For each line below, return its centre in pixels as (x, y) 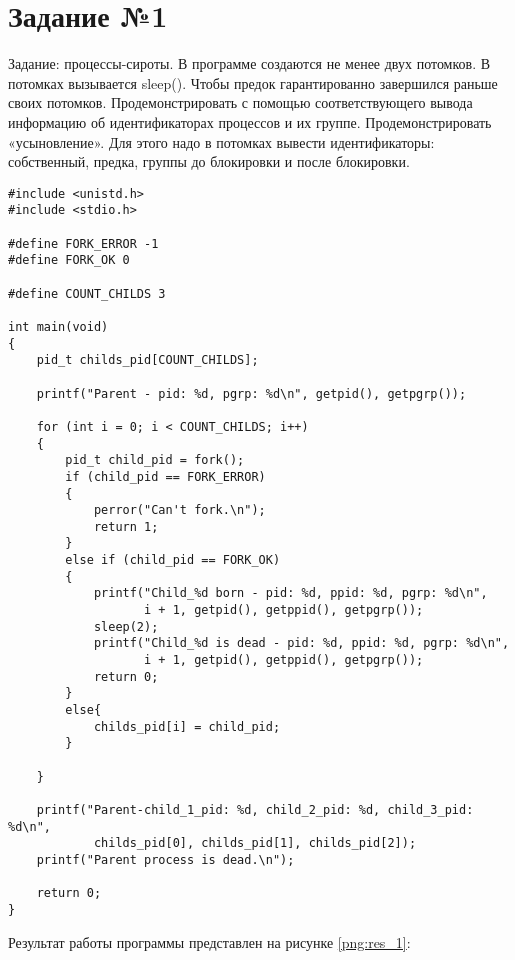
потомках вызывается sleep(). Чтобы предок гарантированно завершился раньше (253, 82)
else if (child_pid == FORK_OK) (173, 560)
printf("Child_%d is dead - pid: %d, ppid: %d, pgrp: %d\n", (301, 643)
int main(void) (58, 326)
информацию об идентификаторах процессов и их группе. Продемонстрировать (250, 121)
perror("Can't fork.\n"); (179, 510)
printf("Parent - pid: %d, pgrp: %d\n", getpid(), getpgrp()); (251, 393)
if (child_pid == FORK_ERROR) (165, 476)
